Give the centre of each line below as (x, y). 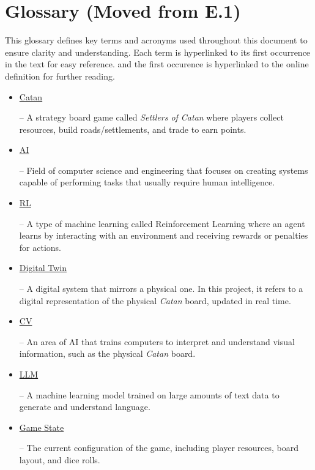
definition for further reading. (60, 76)
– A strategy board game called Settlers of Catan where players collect (151, 117)
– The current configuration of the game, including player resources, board (159, 448)
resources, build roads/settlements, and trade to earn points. (133, 129)
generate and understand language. (85, 407)
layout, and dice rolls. (60, 459)
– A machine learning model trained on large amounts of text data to (149, 394)
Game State (42, 427)
